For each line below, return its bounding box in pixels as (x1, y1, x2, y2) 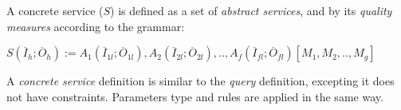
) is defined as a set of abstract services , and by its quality (110, 2, 392, 18)
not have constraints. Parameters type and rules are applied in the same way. (6, 88, 383, 104)
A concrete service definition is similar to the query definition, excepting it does (6, 73, 395, 89)
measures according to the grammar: (6, 18, 185, 34)
